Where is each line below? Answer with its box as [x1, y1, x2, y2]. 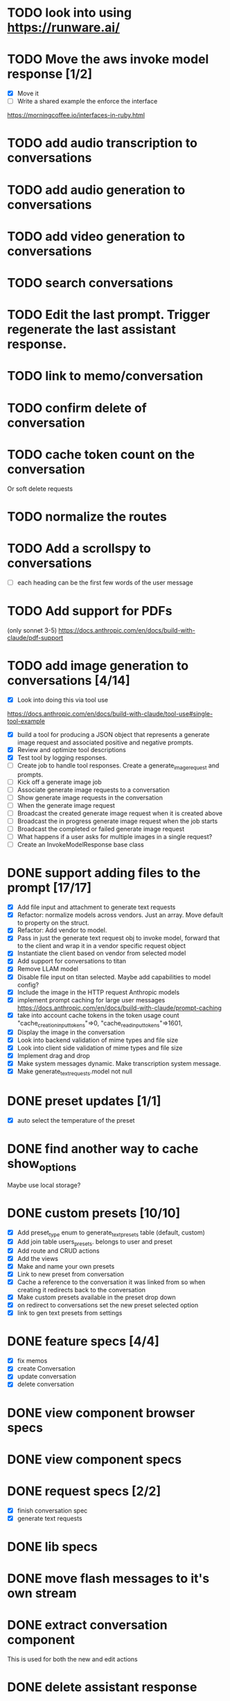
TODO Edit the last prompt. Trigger [7, 307, 211, 323]
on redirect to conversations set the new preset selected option [17, 1301, 199, 1310]
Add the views [17, 1254, 59, 1262]
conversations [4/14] [7, 672, 130, 688]
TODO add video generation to [7, 228, 186, 244]
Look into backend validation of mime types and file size [17, 1036, 179, 1044]
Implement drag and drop [17, 1051, 90, 1059]
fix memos [17, 1357, 48, 1365]
